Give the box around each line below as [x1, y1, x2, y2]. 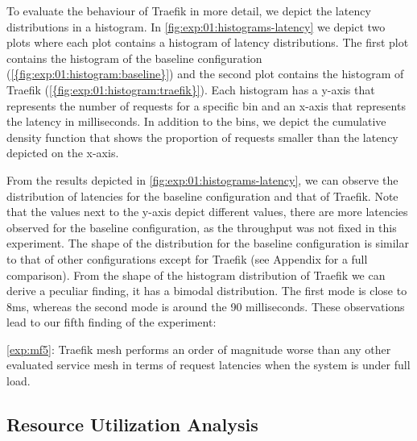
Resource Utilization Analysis [6, 412, 258, 437]
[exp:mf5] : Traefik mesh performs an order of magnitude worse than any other [6, 340, 391, 357]
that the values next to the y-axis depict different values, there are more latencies [6, 203, 408, 220]
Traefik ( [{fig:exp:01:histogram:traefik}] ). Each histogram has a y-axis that [6, 81, 375, 98]
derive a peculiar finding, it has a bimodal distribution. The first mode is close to [6, 282, 407, 299]
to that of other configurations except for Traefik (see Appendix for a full [6, 250, 368, 267]
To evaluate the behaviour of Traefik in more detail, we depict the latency [6, 2, 371, 19]
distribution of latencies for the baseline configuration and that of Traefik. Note [6, 187, 398, 204]
